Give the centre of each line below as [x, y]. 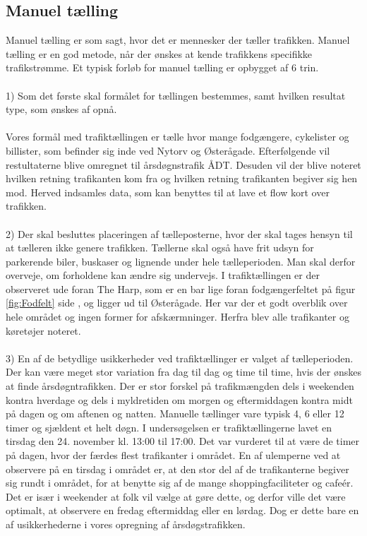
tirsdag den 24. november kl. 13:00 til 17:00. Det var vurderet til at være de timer [183, 441]
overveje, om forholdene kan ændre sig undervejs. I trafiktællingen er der [163, 275]
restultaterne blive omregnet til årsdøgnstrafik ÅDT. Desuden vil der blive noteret [183, 164]
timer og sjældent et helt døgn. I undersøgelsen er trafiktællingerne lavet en [169, 427]
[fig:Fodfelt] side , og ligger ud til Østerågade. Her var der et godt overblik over [177, 303]
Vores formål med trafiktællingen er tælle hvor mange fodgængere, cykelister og [178, 137]
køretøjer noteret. [43, 330]
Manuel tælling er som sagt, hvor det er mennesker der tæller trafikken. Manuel [178, 40]
